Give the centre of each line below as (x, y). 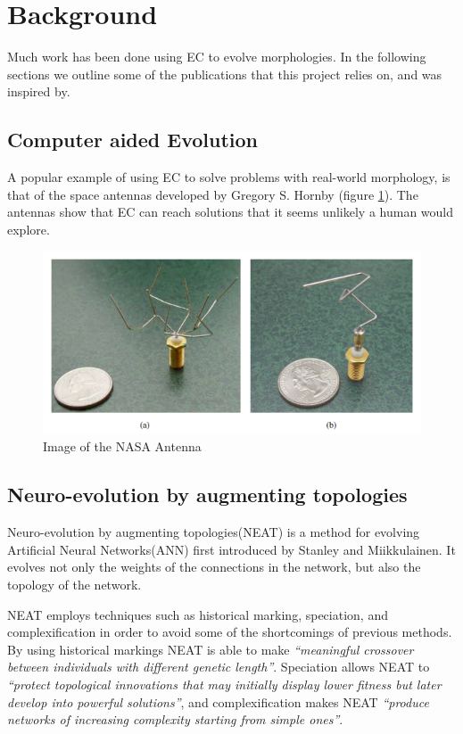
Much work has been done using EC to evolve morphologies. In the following (217, 57)
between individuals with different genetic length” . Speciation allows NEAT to (219, 667)
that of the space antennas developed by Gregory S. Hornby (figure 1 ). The (213, 194)
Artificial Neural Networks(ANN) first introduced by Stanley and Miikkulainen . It (231, 549)
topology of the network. (74, 585)
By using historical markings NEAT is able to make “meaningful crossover (211, 649)
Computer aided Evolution (133, 140)
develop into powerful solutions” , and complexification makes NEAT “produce (218, 701)
